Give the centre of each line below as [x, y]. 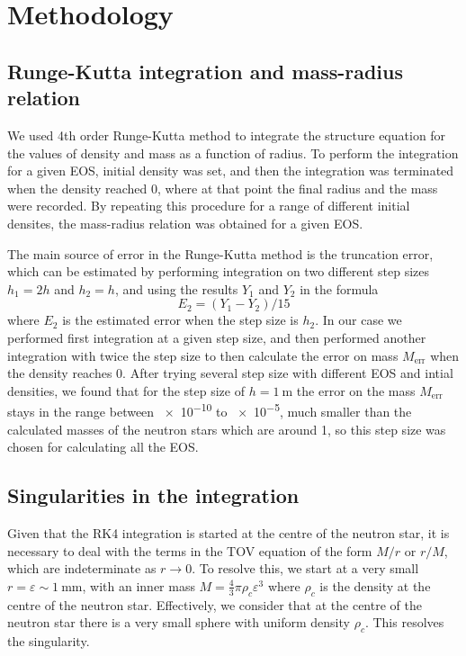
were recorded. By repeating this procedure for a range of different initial [209, 206]
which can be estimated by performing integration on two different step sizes [219, 271]
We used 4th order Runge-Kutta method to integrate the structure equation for [227, 135]
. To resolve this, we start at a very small [305, 568]
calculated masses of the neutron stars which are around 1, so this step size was [227, 429]
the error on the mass [356, 390]
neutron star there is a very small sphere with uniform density [179, 622]
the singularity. [49, 640]
